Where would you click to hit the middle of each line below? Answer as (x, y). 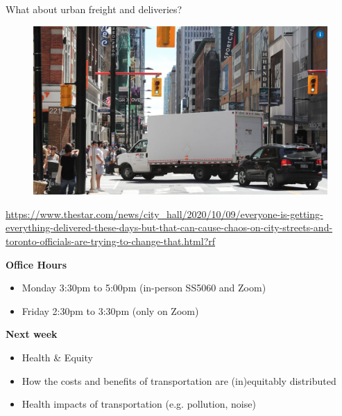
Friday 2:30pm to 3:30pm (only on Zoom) (110, 310)
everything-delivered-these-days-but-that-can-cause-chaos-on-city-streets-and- (169, 227)
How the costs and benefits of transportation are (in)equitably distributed (179, 380)
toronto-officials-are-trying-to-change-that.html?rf (111, 241)
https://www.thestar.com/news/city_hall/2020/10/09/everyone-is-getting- (164, 214)
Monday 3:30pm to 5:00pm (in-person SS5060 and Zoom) (144, 288)
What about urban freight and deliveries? (94, 9)
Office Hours (36, 264)
